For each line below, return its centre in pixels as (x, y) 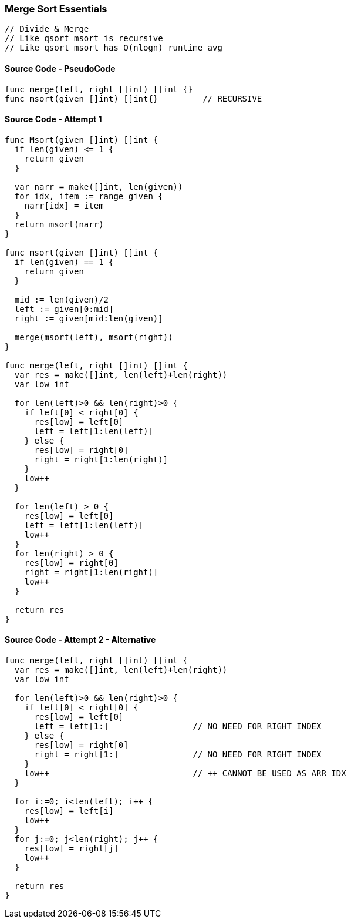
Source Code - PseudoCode (60, 68)
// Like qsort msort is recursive (84, 38)
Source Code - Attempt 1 (53, 119)
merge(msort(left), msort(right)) (94, 337)
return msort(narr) (59, 224)
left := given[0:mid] (64, 309)
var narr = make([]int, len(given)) (99, 187)
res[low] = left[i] (69, 811)
